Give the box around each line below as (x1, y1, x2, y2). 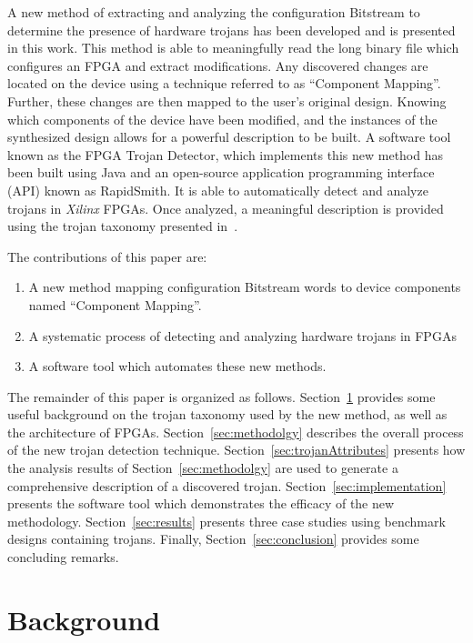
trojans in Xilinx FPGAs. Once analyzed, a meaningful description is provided (7, 198, 444, 217)
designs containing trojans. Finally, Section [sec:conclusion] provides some (7, 529, 419, 548)
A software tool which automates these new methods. (28, 357, 327, 376)
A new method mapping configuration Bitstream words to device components (28, 277, 461, 296)
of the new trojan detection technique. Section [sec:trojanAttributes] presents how (7, 440, 466, 459)
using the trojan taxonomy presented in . (7, 216, 238, 236)
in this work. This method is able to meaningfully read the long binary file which (7, 38, 459, 57)
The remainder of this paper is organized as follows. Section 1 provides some (7, 387, 436, 406)
